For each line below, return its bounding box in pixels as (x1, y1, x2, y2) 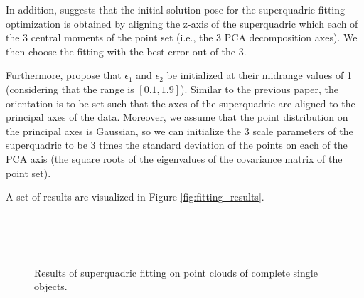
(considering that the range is (6, 81, 134, 96)
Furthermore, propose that (6, 68, 122, 83)
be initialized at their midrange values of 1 (166, 68, 352, 83)
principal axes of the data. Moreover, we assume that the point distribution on (6, 110, 348, 124)
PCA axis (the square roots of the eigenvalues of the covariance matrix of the (6, 151, 343, 166)
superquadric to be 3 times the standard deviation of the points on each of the (6, 137, 348, 152)
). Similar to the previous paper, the (181, 81, 338, 96)
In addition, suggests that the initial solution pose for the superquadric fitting (6, 2, 346, 16)
